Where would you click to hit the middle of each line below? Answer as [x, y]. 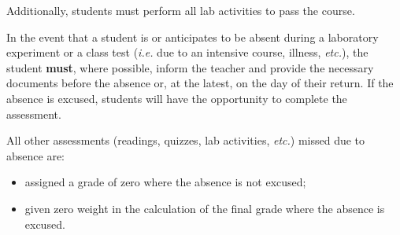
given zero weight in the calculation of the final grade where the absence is [205, 208]
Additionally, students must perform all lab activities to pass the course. [181, 10]
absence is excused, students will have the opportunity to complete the [177, 98]
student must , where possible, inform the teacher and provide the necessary [190, 67]
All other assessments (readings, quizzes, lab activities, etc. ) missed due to [186, 140]
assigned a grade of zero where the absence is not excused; [165, 182]
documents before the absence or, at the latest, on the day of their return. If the [200, 83]
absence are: [35, 155]
